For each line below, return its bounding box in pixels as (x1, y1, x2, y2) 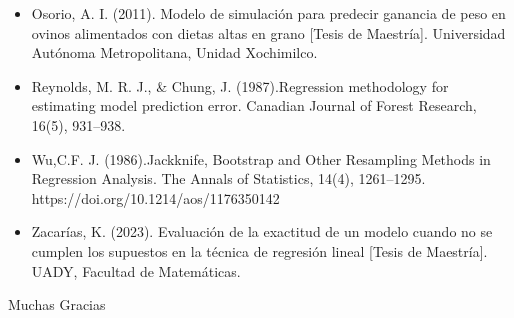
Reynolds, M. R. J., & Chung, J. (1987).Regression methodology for (31, 75, 449, 96)
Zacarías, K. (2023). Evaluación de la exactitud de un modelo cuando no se (31, 221, 493, 242)
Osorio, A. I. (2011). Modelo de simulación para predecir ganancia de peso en (31, 3, 506, 23)
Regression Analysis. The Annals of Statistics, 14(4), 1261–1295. (31, 168, 426, 189)
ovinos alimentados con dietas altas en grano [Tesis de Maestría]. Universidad (31, 22, 506, 43)
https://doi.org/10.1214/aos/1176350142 (31, 187, 280, 208)
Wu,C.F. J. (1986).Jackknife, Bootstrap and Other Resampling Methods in (31, 148, 491, 169)
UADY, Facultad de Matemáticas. (31, 260, 241, 281)
